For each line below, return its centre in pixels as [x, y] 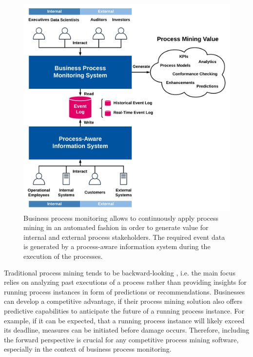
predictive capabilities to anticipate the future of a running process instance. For [124, 310]
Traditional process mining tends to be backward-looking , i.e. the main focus [120, 272]
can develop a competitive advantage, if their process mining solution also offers [123, 301]
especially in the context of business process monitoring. [88, 349]
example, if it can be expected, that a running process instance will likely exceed [124, 320]
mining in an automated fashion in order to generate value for [116, 227]
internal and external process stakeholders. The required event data [124, 237]
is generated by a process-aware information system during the [117, 246]
